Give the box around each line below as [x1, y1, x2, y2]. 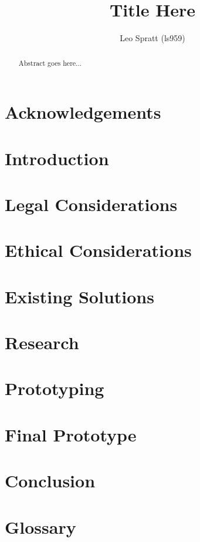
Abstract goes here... [18, 58, 82, 68]
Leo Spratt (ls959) [120, 32, 185, 44]
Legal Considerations [5, 192, 178, 216]
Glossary [5, 514, 76, 538]
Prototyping [5, 376, 104, 400]
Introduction [5, 146, 109, 170]
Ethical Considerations [5, 238, 192, 262]
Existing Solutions [5, 284, 154, 308]
